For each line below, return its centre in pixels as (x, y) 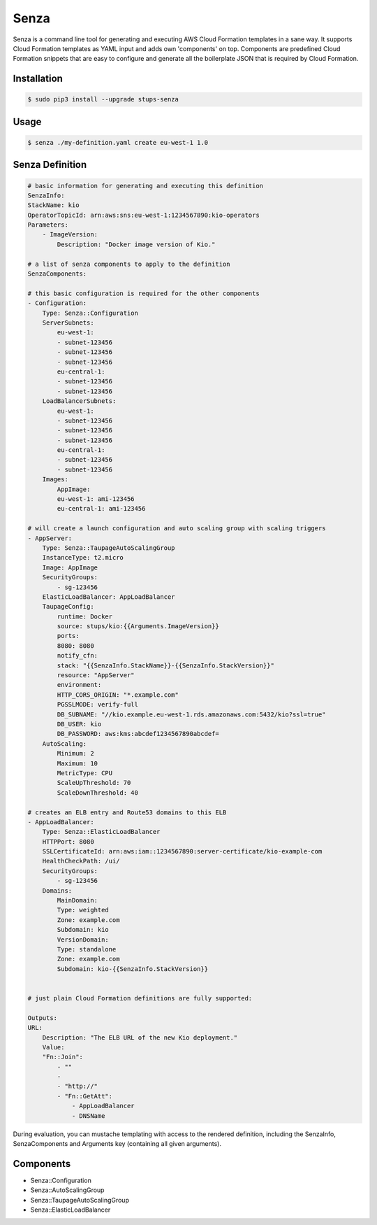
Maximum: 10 (77, 763)
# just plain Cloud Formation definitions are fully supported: (140, 998)
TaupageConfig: (68, 607)
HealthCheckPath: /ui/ (81, 861)
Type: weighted (83, 910)
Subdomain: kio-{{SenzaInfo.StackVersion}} (133, 969)
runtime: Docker (85, 616)
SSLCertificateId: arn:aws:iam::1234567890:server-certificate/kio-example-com (182, 851)
